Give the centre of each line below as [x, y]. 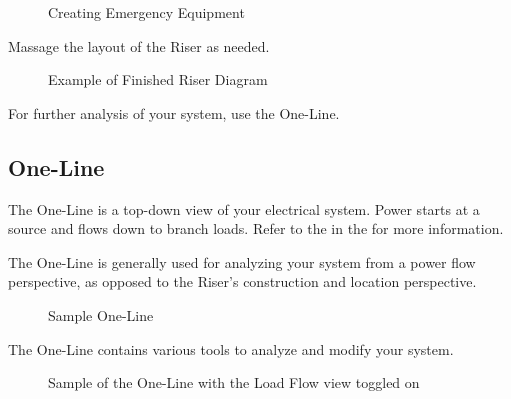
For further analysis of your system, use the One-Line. [174, 112]
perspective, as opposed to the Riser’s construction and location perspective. [242, 281]
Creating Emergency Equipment [146, 12]
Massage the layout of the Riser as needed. [139, 45]
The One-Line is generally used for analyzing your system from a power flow [242, 261]
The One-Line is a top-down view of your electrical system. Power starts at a [244, 208]
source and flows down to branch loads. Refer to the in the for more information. [256, 228]
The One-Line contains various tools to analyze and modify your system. [231, 348]
